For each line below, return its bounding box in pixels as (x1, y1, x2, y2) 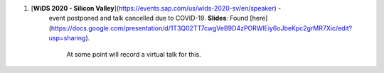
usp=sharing (48, 34, 86, 43)
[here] (250, 14, 268, 23)
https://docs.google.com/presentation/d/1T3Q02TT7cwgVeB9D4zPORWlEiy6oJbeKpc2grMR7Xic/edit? (50, 23, 353, 32)
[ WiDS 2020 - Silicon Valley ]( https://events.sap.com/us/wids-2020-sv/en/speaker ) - (31, 4, 282, 12)
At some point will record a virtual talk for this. (66, 50, 202, 58)
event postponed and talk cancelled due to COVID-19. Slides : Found (48, 14, 249, 23)
